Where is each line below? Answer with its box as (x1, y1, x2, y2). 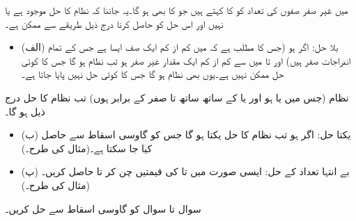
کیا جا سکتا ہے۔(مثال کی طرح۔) (21, 140, 153, 155)
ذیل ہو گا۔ (5, 104, 45, 118)
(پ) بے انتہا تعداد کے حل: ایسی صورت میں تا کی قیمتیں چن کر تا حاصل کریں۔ (21, 164, 350, 179)
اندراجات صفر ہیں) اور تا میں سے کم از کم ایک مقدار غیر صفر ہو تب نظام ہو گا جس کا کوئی (21, 53, 351, 67)
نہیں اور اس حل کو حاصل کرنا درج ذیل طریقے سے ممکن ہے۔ (5, 16, 224, 31)
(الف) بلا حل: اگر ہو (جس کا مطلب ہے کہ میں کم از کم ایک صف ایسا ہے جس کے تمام (21, 40, 339, 54)
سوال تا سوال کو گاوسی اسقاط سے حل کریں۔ (5, 201, 201, 215)
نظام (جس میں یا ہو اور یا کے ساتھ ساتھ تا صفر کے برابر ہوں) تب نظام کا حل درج (5, 90, 349, 104)
